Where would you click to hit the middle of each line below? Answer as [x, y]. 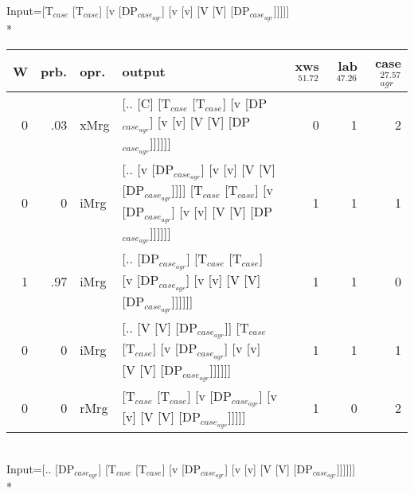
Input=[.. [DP [41, 468]
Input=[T [30, 10]
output [144, 71]
